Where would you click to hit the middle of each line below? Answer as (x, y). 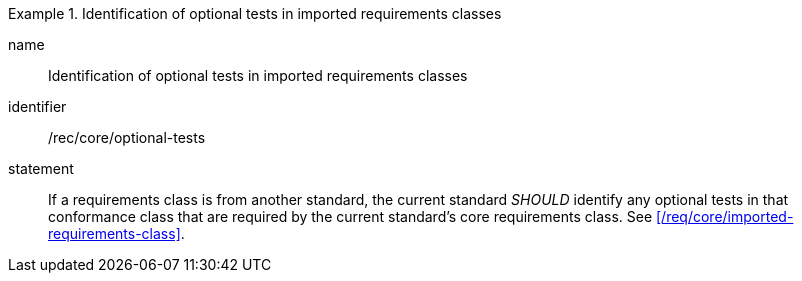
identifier (37, 106)
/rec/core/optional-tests (127, 137)
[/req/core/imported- (725, 216)
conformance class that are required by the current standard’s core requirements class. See (350, 216)
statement (41, 168)
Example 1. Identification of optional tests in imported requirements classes (255, 13)
